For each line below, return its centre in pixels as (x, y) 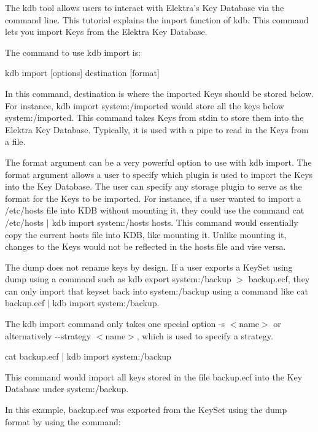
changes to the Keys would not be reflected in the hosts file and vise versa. (145, 246)
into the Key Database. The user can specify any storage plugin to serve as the (153, 186)
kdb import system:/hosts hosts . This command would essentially (175, 222)
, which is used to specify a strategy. (205, 335)
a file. (15, 141)
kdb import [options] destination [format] (82, 73)
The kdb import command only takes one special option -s (115, 324)
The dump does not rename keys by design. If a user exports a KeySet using (149, 267)
